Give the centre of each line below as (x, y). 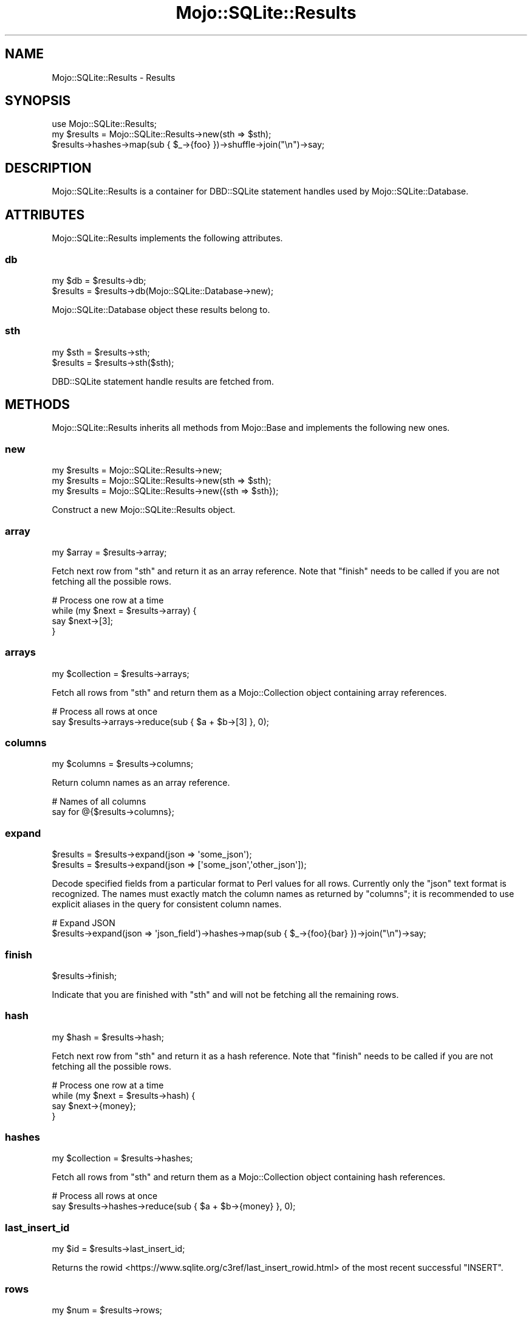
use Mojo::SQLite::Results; (104, 124)
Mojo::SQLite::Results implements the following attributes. (167, 238)
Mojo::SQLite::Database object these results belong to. (161, 309)
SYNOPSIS (38, 101)
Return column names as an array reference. (141, 783)
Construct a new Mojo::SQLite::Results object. (144, 510)
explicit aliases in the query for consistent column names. (167, 904)
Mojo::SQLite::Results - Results (114, 77)
